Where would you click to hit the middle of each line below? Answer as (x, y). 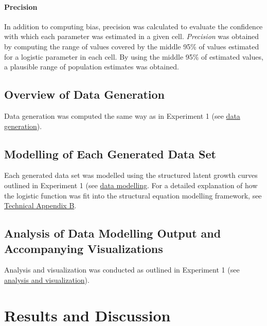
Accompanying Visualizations (84, 248)
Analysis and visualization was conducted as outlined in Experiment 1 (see (122, 270)
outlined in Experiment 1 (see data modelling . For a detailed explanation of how (131, 185)
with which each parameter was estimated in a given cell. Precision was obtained (132, 36)
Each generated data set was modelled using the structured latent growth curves (131, 175)
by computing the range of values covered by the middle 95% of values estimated (132, 46)
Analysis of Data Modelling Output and (113, 233)
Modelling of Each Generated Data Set (110, 153)
